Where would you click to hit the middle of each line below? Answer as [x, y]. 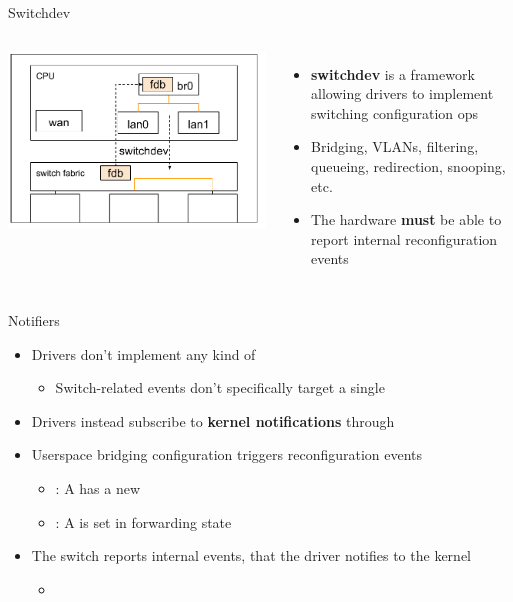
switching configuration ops [395, 112]
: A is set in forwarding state [143, 521]
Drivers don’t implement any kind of [143, 353]
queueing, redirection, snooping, [408, 165]
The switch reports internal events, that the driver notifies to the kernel [251, 555]
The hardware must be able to [406, 219]
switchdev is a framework [393, 73]
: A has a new [98, 487]
